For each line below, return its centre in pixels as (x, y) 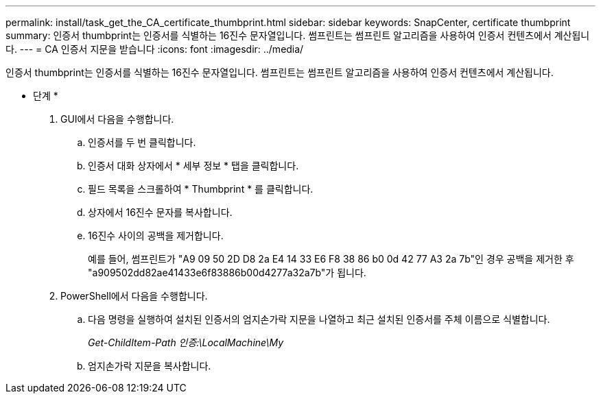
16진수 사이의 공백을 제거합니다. (156, 235)
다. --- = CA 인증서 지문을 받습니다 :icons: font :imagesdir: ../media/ (155, 49)
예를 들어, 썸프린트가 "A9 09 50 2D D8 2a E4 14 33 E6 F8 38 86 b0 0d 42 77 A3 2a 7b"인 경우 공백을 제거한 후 (331, 259)
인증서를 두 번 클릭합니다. (142, 142)
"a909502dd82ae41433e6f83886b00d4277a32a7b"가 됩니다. (227, 273)
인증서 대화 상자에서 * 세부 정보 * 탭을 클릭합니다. (193, 166)
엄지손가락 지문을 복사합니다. (150, 366)
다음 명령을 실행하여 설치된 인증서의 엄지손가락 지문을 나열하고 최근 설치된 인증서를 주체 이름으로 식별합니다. (319, 319)
